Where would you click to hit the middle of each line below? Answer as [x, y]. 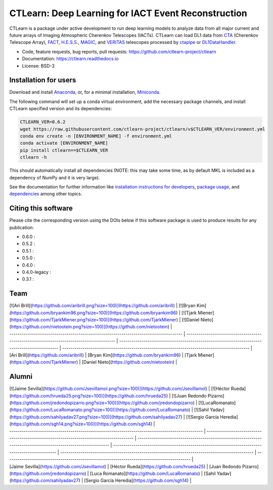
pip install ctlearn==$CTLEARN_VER [64, 150]
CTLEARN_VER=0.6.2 [43, 122]
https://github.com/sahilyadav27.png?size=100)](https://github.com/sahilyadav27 [96, 417]
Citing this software [41, 208]
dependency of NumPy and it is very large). [55, 177]
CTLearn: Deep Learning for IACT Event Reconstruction [128, 13]
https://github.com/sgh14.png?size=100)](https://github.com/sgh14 [81, 424]
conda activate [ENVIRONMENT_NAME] [64, 143]
